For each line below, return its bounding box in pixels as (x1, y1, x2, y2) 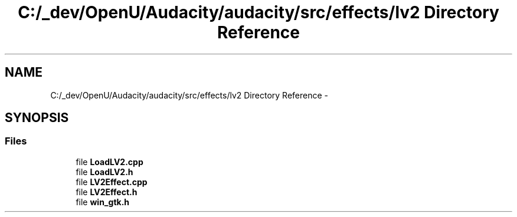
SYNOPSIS (5, 110, 69, 126)
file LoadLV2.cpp (76, 156, 143, 167)
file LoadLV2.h (76, 166, 133, 177)
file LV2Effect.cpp (76, 176, 148, 187)
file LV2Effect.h (76, 186, 138, 197)
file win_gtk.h (76, 196, 130, 207)
